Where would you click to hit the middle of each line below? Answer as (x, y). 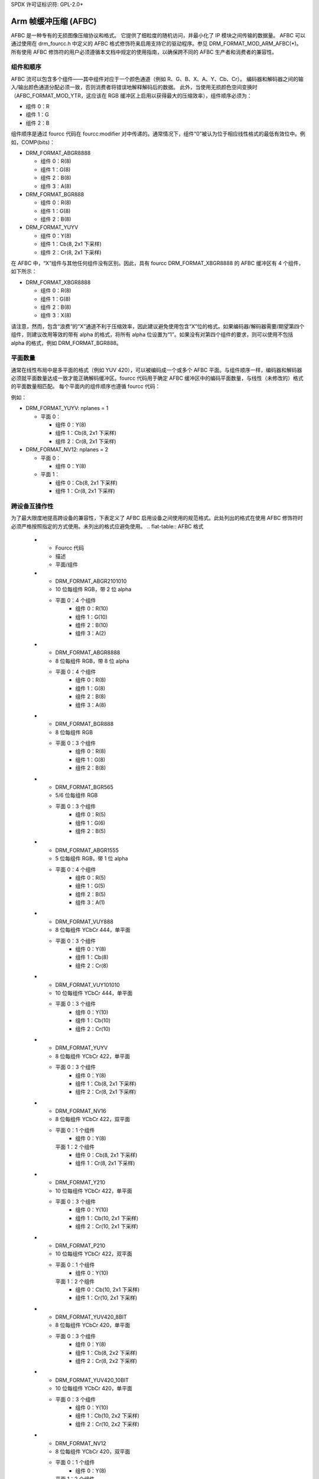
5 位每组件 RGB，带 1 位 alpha (92, 858)
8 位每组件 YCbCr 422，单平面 (92, 1056)
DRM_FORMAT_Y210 (80, 1183)
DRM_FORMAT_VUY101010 (88, 984)
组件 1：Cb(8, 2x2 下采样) (106, 1352)
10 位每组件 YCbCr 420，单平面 (94, 1388)
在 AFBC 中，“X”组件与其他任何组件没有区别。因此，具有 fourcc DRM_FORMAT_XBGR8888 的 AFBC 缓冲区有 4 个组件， (157, 263)
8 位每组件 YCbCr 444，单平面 (93, 930)
